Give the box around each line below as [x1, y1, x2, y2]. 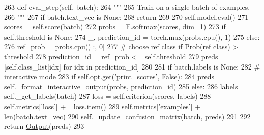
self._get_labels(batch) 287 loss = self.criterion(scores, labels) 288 [4, 91, 211, 102]
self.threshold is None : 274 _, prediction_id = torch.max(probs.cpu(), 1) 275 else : [4, 31, 260, 42]
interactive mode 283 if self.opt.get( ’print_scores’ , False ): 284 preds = [4, 71, 222, 82]
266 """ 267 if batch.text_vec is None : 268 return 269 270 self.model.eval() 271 [4, 11, 249, 22]
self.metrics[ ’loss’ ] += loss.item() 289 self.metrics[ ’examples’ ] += [4, 100, 207, 111]
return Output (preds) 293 [4, 121, 84, 131]
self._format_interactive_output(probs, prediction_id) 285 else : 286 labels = [4, 81, 246, 91]
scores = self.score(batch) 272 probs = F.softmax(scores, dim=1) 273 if [4, 21, 226, 32]
